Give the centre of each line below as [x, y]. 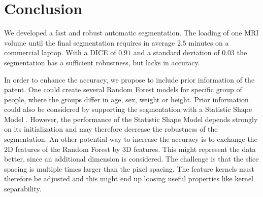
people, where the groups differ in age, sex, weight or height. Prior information [126, 99]
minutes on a [209, 42]
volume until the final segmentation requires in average [90, 42]
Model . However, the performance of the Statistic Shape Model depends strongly [131, 119]
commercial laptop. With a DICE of [60, 52]
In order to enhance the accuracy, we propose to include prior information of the [129, 79]
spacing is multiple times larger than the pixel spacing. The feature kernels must [129, 168]
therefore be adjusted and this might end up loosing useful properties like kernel [129, 179]
